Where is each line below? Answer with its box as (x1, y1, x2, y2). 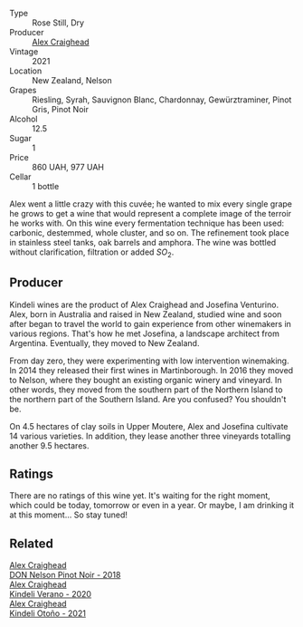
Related (9, 535, 54, 551)
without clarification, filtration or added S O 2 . (9, 246, 175, 259)
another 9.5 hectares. (9, 439, 90, 451)
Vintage (9, 46, 39, 57)
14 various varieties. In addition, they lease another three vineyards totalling (9, 430, 291, 441)
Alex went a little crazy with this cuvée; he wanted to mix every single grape (9, 198, 292, 209)
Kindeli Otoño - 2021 (9, 608, 86, 619)
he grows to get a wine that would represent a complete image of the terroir (9, 208, 292, 218)
